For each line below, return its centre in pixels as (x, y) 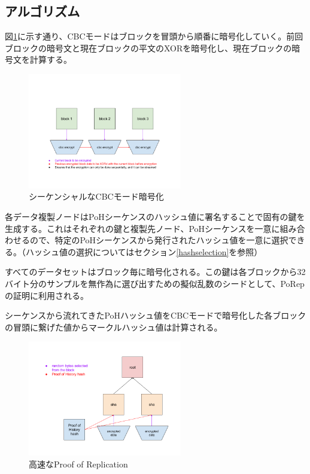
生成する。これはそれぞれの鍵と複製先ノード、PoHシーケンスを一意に (142, 228)
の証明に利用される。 (47, 295)
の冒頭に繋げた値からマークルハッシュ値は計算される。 (114, 327)
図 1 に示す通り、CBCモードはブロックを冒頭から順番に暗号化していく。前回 (154, 36)
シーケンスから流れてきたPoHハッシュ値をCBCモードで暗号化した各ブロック (156, 315)
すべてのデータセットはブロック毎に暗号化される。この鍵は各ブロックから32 (155, 272)
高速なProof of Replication (78, 464)
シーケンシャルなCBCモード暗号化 (96, 196)
